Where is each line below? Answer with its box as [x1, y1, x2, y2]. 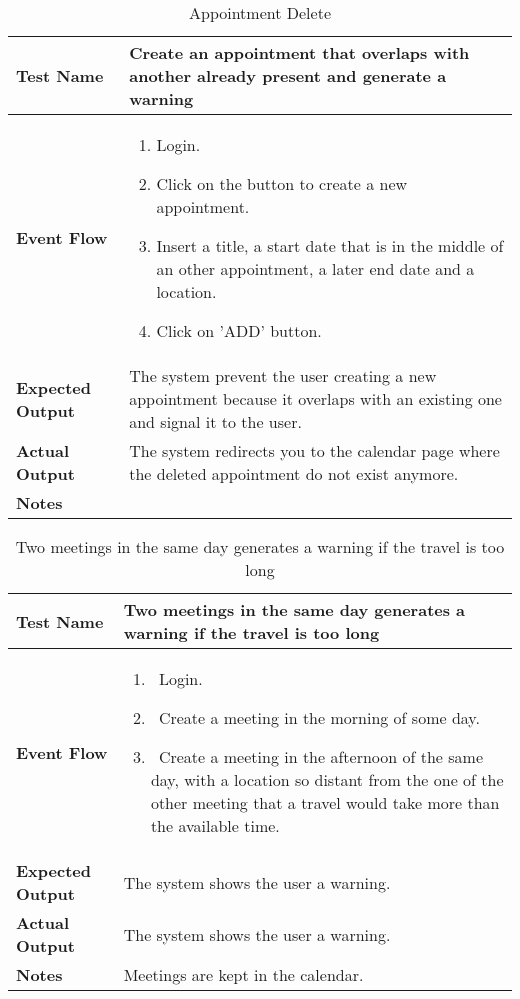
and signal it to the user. [129, 410, 302, 433]
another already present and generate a [129, 64, 447, 87]
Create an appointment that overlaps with [129, 41, 470, 64]
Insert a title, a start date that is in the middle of [156, 234, 504, 257]
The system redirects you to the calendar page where [129, 439, 500, 462]
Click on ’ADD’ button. [156, 319, 322, 342]
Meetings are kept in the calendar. [123, 963, 364, 986]
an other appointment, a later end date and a [156, 257, 475, 280]
